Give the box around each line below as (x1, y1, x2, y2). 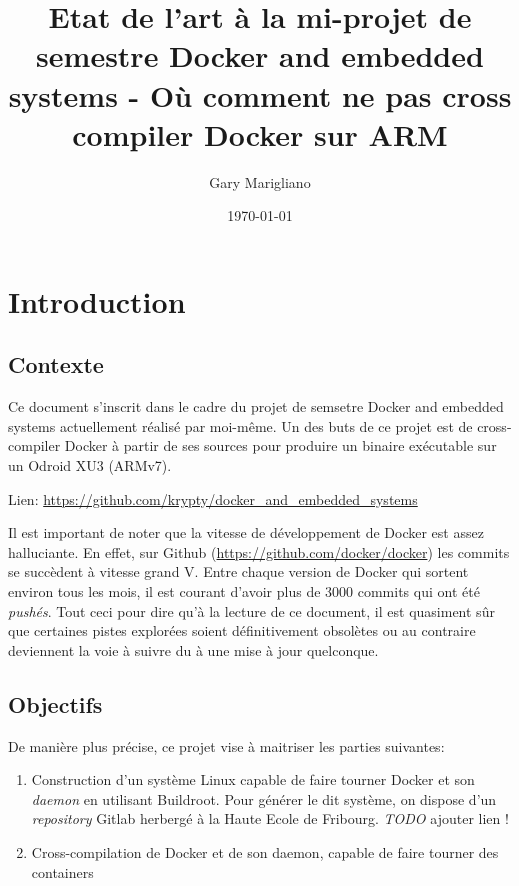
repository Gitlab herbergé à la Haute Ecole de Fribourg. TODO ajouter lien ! (31, 808, 509, 829)
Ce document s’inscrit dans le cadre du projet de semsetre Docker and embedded (8, 396, 504, 417)
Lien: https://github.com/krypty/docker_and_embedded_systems (8, 488, 418, 509)
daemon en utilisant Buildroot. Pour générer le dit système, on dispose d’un (31, 788, 497, 809)
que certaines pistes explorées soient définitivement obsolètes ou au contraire (8, 620, 476, 641)
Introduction (8, 280, 186, 321)
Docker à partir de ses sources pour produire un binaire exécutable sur (64, 435, 497, 456)
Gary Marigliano (209, 171, 311, 192)
